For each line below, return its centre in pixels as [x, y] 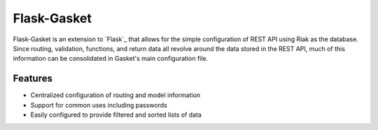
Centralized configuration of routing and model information [115, 95]
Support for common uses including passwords [99, 105]
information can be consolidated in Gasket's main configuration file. [111, 59]
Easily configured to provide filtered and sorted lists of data [116, 115]
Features [33, 79]
